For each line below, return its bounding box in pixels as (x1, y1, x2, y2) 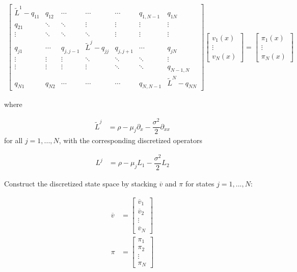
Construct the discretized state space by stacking (4, 178, 157, 188)
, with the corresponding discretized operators (59, 135, 202, 146)
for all (4, 135, 23, 146)
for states (185, 178, 214, 188)
